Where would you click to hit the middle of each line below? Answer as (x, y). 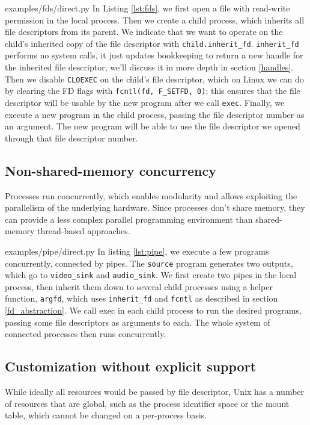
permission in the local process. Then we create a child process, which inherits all (155, 20)
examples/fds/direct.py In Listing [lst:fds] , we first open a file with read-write (147, 8)
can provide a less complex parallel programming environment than (129, 219)
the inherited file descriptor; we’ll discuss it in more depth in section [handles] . (149, 67)
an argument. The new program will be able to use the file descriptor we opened (153, 126)
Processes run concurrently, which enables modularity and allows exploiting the (151, 195)
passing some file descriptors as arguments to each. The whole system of (138, 322)
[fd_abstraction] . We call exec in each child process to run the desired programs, (153, 310)
